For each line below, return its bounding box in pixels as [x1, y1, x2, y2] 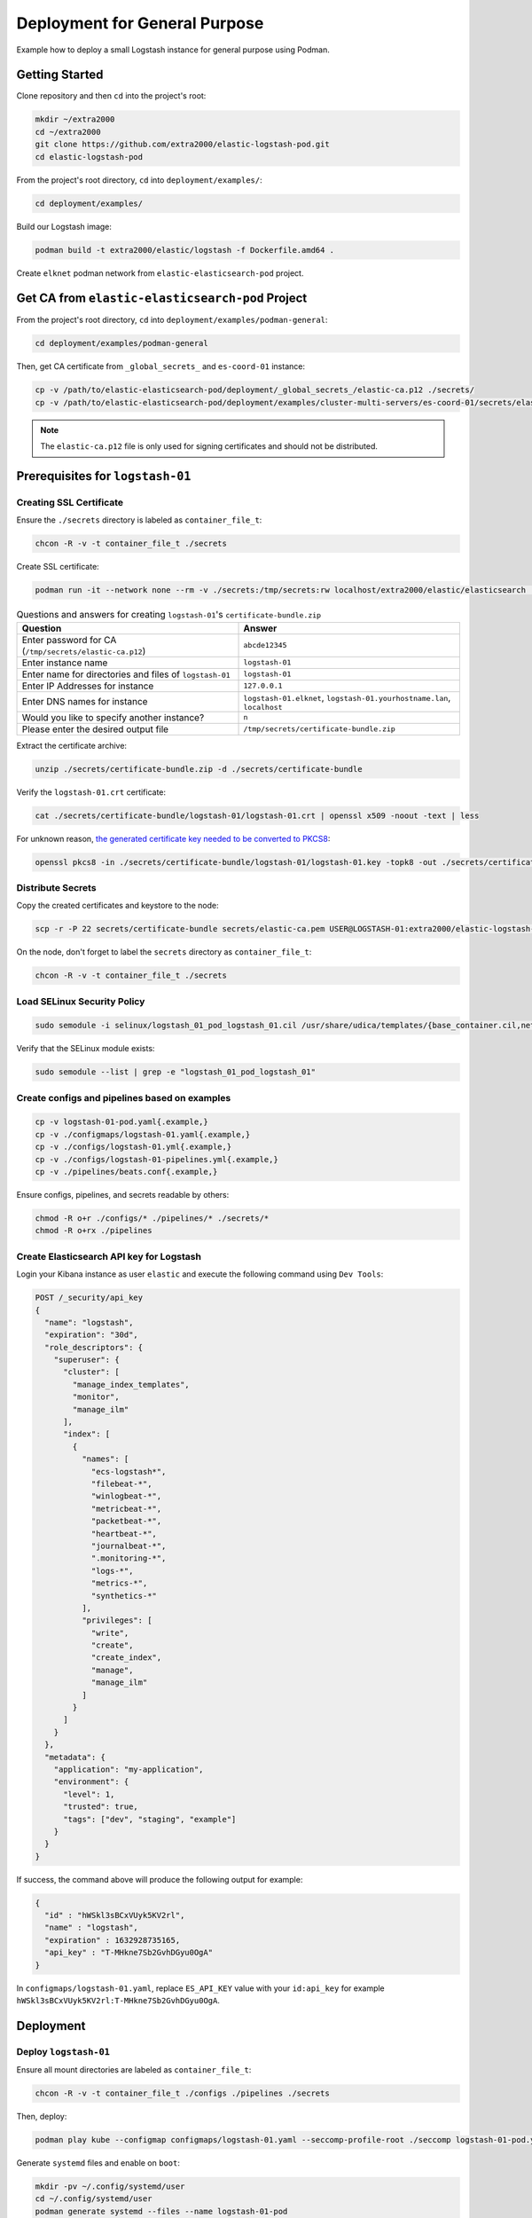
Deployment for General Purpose [16, 13, 264, 33]
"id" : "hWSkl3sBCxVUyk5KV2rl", [44, 1910, 185, 1921]
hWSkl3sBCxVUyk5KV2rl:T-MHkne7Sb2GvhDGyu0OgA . [16, 1995, 221, 2005]
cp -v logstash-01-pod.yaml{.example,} [35, 1117, 208, 1127]
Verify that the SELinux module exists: [16, 1043, 155, 1054]
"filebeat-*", [90, 1478, 153, 1489]
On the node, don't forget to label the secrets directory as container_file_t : [16, 947, 312, 957]
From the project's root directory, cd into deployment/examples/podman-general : [16, 315, 328, 326]
